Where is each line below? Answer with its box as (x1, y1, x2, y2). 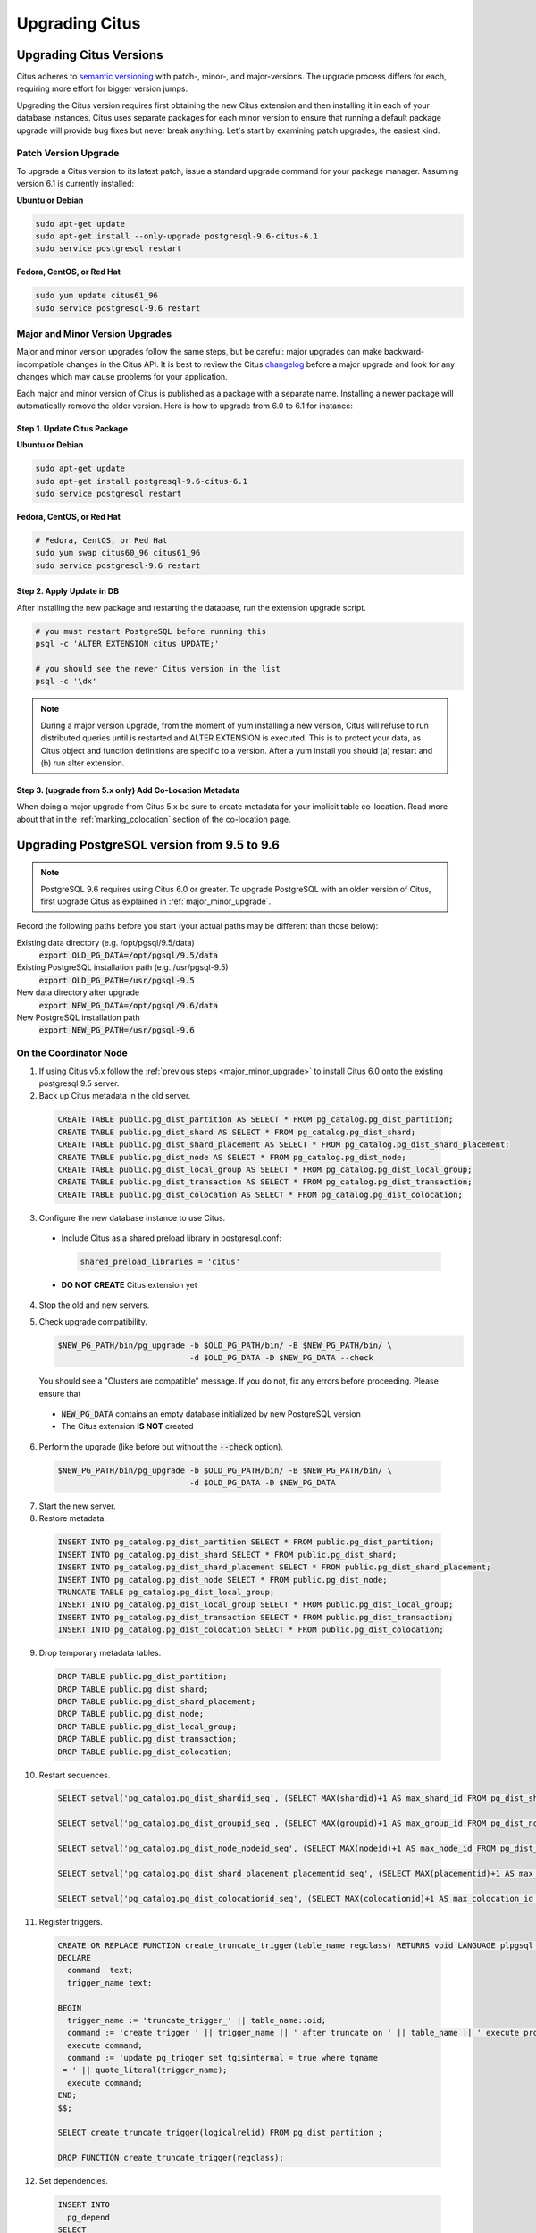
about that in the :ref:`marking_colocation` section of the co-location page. (16, 814, 291, 824)
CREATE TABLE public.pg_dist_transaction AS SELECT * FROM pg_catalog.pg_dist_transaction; (57, 1177, 473, 1187)
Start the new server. (38, 1501, 116, 1511)
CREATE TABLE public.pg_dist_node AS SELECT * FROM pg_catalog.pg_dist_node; (57, 1152, 406, 1162)
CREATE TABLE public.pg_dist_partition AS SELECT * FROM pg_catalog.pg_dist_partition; (57, 1115, 454, 1125)
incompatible (16, 358, 64, 370)
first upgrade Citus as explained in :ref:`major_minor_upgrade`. (40, 896, 272, 907)
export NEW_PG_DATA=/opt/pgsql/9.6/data (38, 1000, 219, 1010)
